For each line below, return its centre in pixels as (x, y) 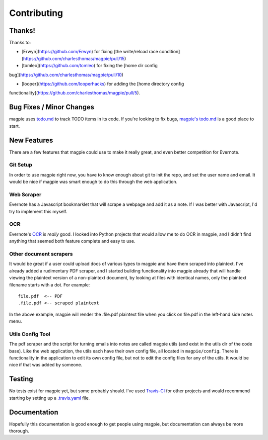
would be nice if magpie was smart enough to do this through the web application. (93, 182)
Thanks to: (20, 43)
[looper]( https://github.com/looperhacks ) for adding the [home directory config (103, 84)
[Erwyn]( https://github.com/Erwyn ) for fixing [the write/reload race (90, 52)
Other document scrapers (41, 254)
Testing (21, 379)
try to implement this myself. (38, 211)
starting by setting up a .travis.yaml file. (50, 398)
